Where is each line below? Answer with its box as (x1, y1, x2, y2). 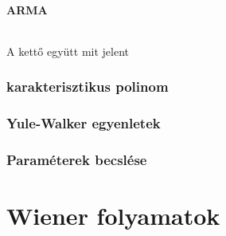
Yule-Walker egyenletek (6, 113, 161, 133)
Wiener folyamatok (6, 199, 220, 232)
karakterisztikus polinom (6, 77, 169, 96)
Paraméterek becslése (6, 150, 147, 169)
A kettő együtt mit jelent (6, 42, 129, 59)
